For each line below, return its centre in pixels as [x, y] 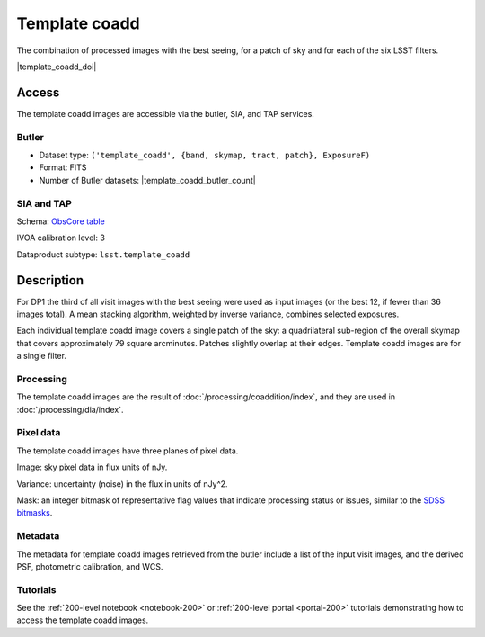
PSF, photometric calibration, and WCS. [90, 566]
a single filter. [42, 356]
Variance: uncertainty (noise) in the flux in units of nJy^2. [122, 484]
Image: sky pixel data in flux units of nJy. [92, 467]
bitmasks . [35, 513]
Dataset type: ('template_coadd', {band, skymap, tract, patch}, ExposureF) [205, 155]
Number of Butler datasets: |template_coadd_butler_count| [147, 180]
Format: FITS [63, 167]
